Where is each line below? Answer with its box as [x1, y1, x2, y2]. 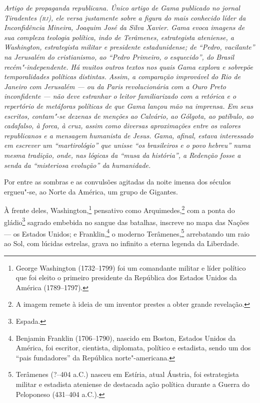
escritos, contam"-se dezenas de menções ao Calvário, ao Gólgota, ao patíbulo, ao [4, 110, 253, 121]
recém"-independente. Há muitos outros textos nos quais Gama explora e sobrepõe [4, 61, 253, 72]
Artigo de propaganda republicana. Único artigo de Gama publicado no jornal [4, 3, 240, 13]
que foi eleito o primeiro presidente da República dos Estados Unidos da [15, 272, 237, 283]
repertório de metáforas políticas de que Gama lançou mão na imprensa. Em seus [4, 100, 253, 111]
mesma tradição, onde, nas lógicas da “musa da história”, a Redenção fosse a [4, 149, 241, 160]
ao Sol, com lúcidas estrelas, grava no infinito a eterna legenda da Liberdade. [4, 238, 239, 249]
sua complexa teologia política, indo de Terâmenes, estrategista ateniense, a [4, 32, 234, 42]
